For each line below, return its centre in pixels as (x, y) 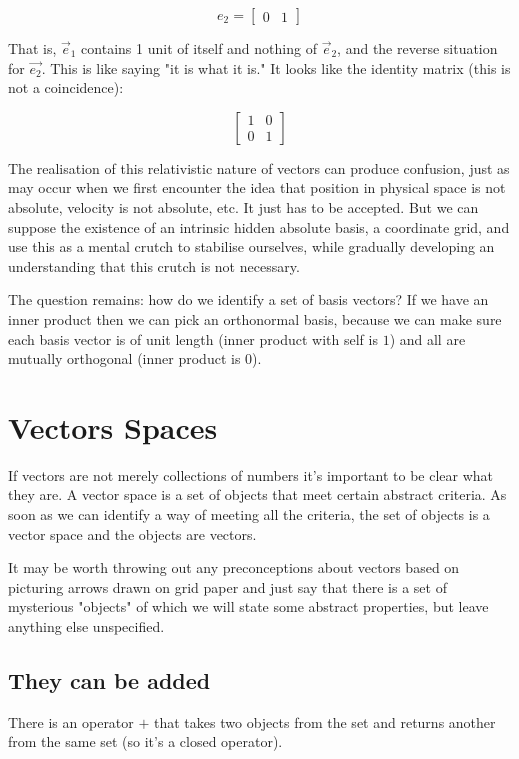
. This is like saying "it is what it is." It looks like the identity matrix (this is (276, 67)
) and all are (427, 338)
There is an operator (71, 721)
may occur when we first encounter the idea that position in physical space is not (257, 187)
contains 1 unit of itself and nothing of (199, 48)
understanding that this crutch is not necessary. (154, 265)
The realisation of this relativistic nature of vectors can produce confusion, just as (259, 167)
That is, (32, 48)
